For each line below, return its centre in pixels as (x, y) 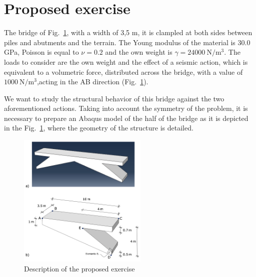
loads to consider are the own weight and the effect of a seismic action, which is (126, 61)
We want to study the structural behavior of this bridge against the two (114, 98)
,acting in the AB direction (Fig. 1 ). (92, 82)
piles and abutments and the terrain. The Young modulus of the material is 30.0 (127, 42)
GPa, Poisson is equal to (41, 52)
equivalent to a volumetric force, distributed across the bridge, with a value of (123, 72)
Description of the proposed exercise (79, 268)
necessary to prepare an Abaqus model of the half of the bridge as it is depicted (126, 118)
